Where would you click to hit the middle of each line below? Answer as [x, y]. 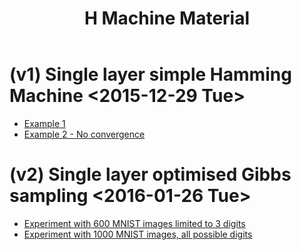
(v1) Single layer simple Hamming [150, 74]
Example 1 [44, 123]
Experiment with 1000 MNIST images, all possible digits [138, 234]
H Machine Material [167, 18]
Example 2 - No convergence [84, 134]
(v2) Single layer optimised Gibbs [150, 174]
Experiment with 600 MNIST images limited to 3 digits [134, 223]
